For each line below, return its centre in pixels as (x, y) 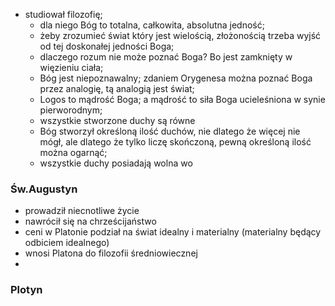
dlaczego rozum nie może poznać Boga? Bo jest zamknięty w (166, 57)
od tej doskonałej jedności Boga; (107, 46)
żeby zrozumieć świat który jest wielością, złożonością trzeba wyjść (180, 35)
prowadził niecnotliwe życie (82, 211)
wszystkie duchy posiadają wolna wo (116, 163)
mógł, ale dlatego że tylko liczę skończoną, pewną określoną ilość (175, 142)
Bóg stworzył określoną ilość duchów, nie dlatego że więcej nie (170, 131)
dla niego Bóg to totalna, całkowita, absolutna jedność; (152, 25)
